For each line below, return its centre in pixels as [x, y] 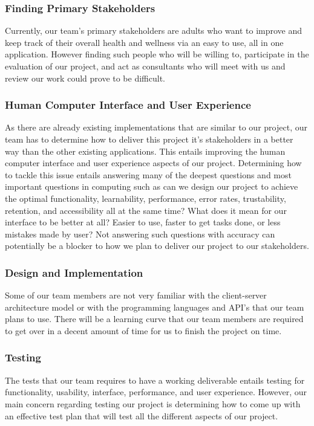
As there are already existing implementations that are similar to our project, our [156, 127]
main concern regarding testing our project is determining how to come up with [153, 403]
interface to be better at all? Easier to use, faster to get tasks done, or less [143, 222]
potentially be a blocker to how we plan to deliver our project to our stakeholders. [157, 246]
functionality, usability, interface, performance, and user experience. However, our [156, 392]
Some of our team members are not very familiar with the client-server [136, 295]
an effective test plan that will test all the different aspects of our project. [142, 415]
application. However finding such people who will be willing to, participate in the [157, 54]
